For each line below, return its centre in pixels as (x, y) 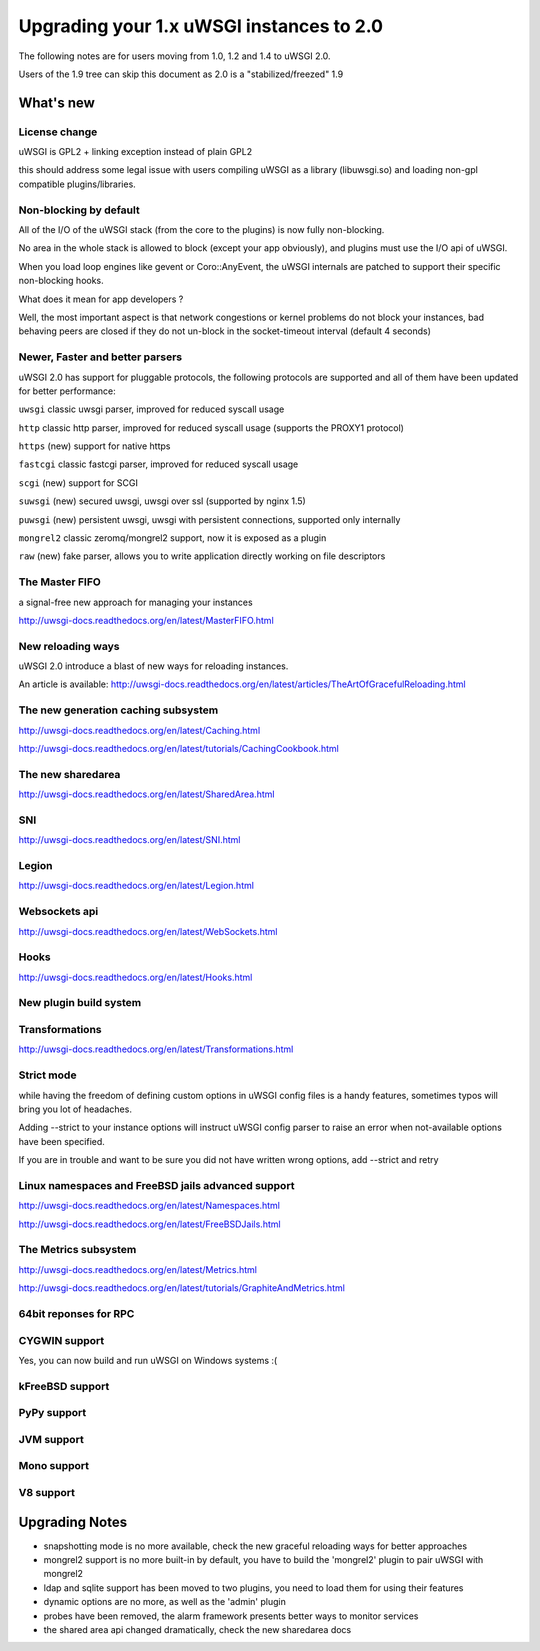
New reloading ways (69, 646)
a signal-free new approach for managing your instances (136, 602)
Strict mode (47, 1075)
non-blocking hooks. (61, 281)
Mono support (54, 1466)
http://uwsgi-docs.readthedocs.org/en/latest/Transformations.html (156, 1049)
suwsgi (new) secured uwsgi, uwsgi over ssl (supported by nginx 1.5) (162, 501)
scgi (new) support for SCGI (78, 482)
